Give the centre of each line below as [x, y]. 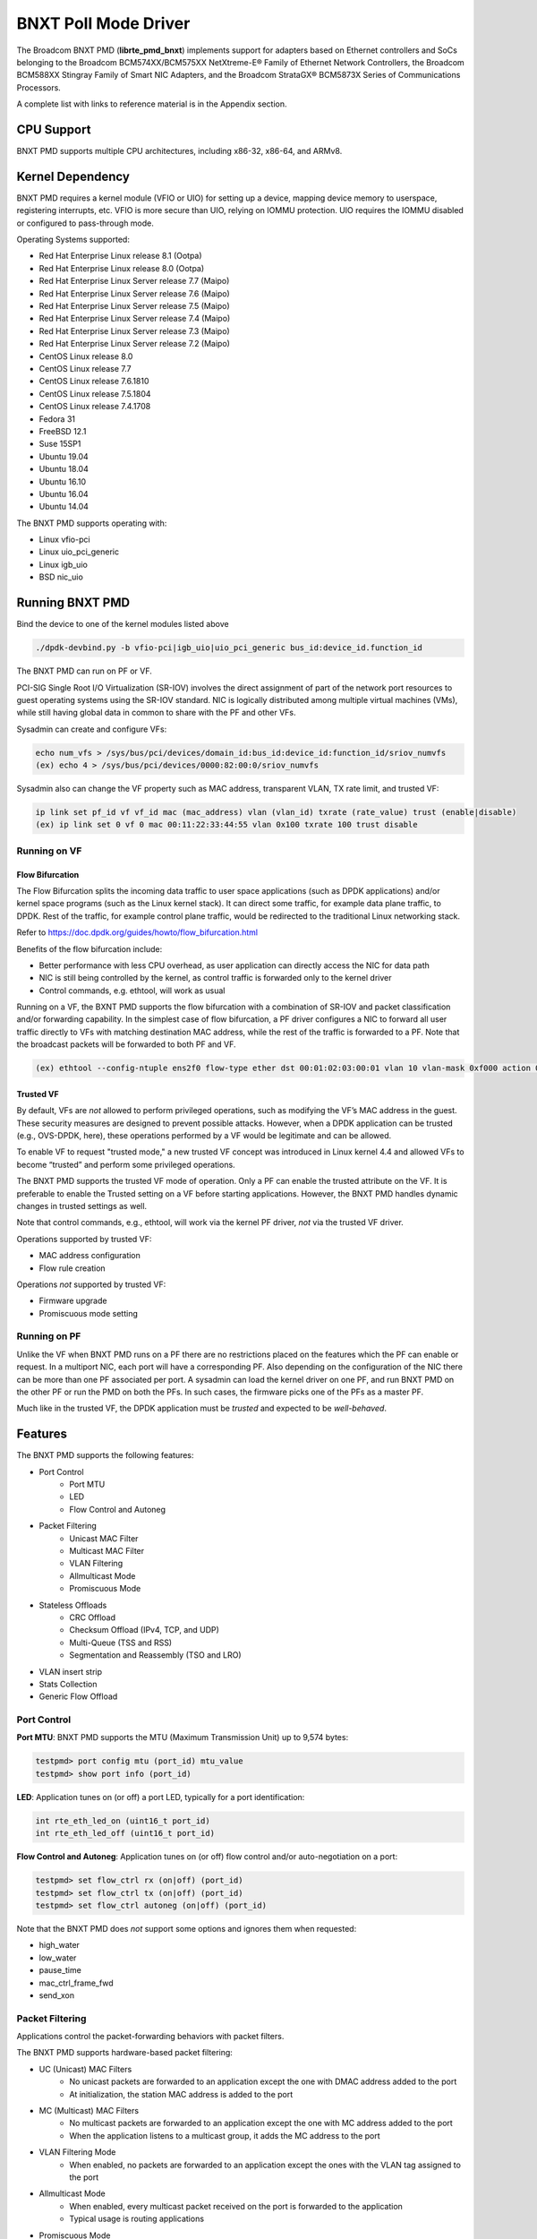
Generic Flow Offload [78, 1696]
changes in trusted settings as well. [82, 1205]
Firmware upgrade [73, 1301]
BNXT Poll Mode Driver [103, 23]
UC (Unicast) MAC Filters [85, 2069]
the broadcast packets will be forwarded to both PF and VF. [126, 1044]
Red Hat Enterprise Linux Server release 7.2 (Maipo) [134, 344]
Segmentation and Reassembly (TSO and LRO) [155, 1655]
